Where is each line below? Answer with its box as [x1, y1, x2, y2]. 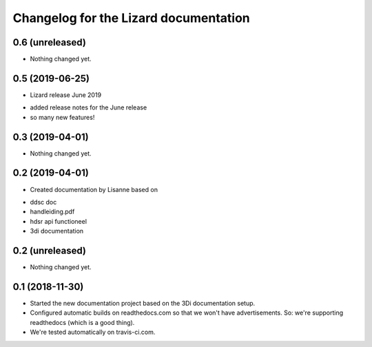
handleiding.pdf [30, 207, 75, 216]
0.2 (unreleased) [12, 244, 86, 256]
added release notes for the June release [30, 103, 147, 112]
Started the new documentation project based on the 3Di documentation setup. [30, 299, 256, 307]
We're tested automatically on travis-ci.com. [30, 328, 156, 337]
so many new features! [30, 113, 95, 121]
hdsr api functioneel [30, 217, 87, 225]
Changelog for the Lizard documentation [12, 10, 251, 25]
